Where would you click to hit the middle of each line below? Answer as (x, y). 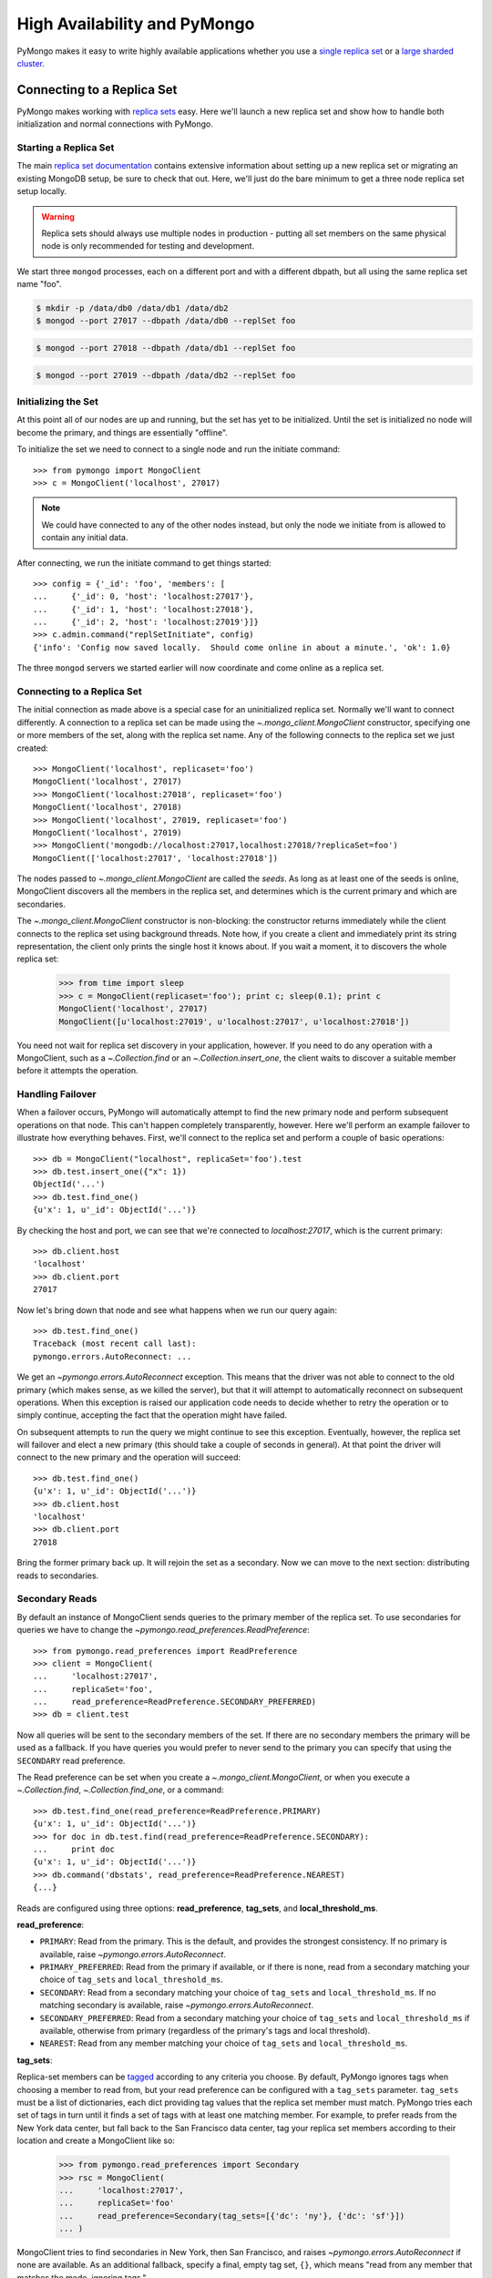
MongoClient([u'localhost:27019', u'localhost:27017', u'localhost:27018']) (234, 1021)
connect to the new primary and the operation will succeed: (129, 1457)
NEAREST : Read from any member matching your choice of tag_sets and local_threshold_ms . (224, 2043)
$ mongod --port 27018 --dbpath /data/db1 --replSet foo (166, 348)
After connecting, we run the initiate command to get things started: (144, 563)
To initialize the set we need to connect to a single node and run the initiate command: (179, 449)
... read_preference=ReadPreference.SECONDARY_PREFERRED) (175, 1702)
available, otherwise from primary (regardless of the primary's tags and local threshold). (205, 2031)
